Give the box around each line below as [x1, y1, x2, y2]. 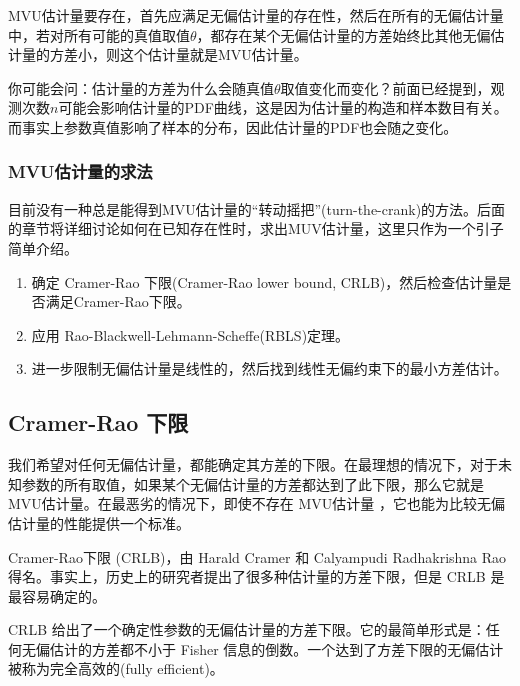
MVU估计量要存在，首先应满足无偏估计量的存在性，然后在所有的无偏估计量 [8, 5, 504, 25]
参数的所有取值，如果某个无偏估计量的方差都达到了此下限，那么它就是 [21, 473, 484, 494]
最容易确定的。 [8, 585, 106, 606]
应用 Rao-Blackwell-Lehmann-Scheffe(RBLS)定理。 [31, 324, 350, 345]
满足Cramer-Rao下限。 [45, 291, 191, 312]
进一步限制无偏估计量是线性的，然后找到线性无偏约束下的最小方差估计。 [31, 358, 508, 379]
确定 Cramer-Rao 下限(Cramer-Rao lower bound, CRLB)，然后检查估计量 [31, 271, 498, 292]
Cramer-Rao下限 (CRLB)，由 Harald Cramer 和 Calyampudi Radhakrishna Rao [8, 546, 507, 567]
